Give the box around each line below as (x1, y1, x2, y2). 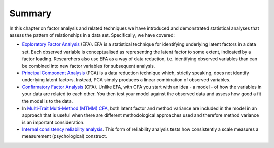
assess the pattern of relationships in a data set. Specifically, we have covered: (9, 32, 175, 38)
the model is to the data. (22, 98, 73, 104)
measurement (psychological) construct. (22, 133, 107, 139)
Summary (9, 8, 52, 19)
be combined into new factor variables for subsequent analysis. (22, 63, 155, 69)
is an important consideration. (22, 119, 85, 125)
